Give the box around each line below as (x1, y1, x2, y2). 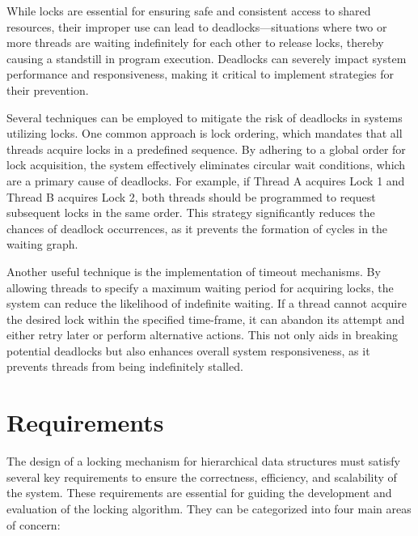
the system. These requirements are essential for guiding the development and (6, 484, 392, 501)
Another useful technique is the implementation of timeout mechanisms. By (6, 262, 381, 279)
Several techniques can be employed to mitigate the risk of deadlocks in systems (6, 108, 403, 125)
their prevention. (6, 81, 89, 98)
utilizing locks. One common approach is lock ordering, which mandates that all (6, 125, 403, 142)
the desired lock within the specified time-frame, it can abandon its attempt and (6, 310, 405, 327)
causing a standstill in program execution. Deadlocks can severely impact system (6, 49, 407, 66)
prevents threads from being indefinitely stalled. (6, 358, 243, 375)
